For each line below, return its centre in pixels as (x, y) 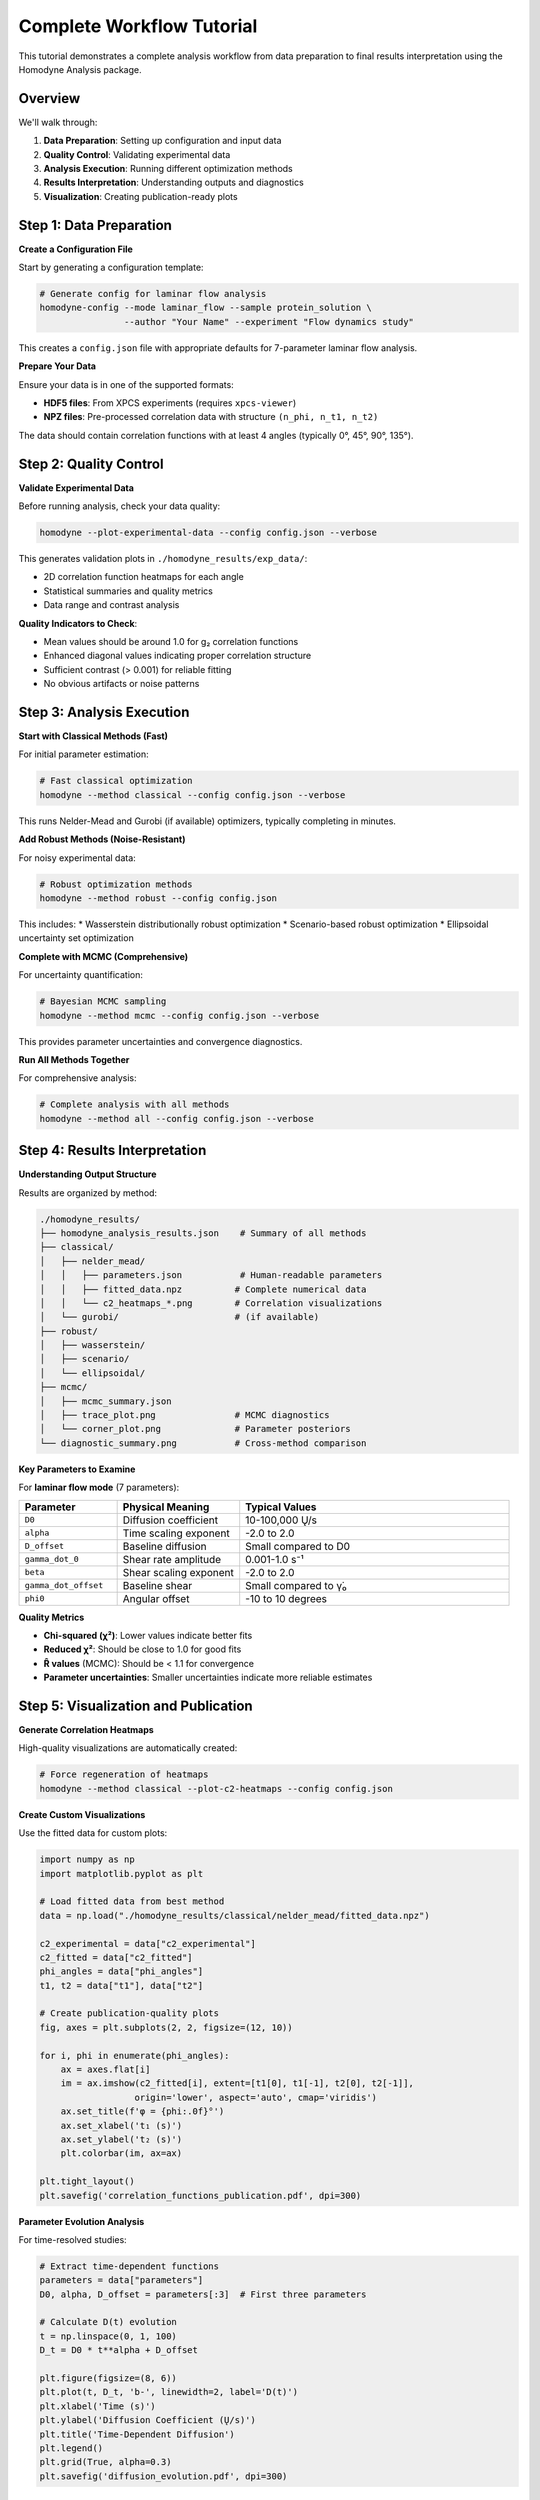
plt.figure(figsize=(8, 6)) (108, 2378)
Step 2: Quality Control (91, 463)
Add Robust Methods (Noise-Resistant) (102, 839)
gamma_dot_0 (51, 1559)
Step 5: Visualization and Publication (136, 1705)
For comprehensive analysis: (77, 1078)
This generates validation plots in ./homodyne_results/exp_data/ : (163, 559)
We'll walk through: (58, 122)
